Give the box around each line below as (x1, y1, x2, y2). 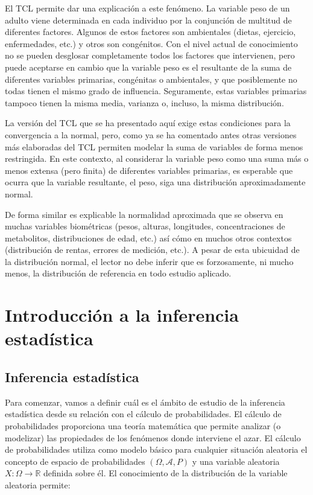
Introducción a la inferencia (5, 302, 239, 327)
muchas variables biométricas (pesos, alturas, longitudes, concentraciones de (5, 220, 285, 232)
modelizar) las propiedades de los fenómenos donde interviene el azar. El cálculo (5, 431, 301, 444)
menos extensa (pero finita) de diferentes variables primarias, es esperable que (5, 164, 293, 176)
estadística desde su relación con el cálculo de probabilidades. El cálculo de (5, 407, 282, 420)
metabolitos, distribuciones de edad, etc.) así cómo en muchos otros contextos (5, 231, 292, 244)
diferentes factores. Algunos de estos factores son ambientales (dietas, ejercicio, (5, 25, 296, 38)
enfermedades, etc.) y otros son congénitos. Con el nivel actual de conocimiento (5, 37, 298, 49)
